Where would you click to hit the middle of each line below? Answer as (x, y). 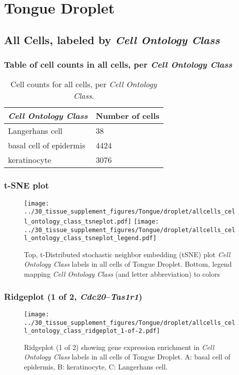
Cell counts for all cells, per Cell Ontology (84, 84)
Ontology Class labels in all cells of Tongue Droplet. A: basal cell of (127, 357)
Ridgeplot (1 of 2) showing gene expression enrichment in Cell (119, 347)
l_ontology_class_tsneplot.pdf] (78, 221)
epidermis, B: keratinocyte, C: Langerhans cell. (96, 367)
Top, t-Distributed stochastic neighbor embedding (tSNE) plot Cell (127, 254)
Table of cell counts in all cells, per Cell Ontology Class (118, 64)
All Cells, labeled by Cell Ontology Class (112, 39)
